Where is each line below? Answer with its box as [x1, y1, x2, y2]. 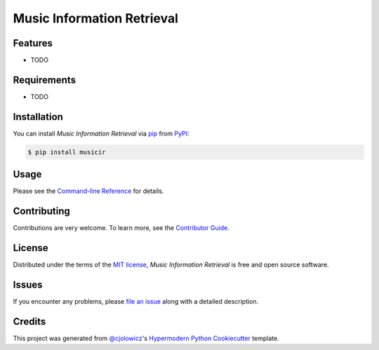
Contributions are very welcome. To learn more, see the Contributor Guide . [13, 224, 230, 232]
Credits [13, 316, 46, 328]
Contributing [13, 206, 70, 217]
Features [13, 37, 53, 49]
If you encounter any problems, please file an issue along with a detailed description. [13, 297, 259, 306]
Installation [13, 111, 63, 123]
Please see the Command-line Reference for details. [13, 187, 164, 196]
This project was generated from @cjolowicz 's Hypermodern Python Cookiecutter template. [13, 334, 280, 342]
